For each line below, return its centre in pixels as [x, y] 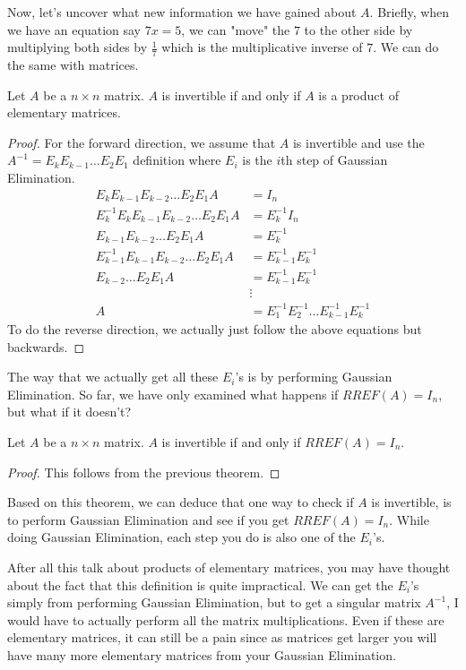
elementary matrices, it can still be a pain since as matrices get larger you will [222, 637]
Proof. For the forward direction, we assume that [142, 142]
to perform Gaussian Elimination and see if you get [148, 519]
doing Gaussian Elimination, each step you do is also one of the [181, 537]
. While [409, 519]
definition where [177, 160]
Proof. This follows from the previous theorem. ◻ [144, 472]
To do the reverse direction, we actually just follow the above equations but [215, 329]
